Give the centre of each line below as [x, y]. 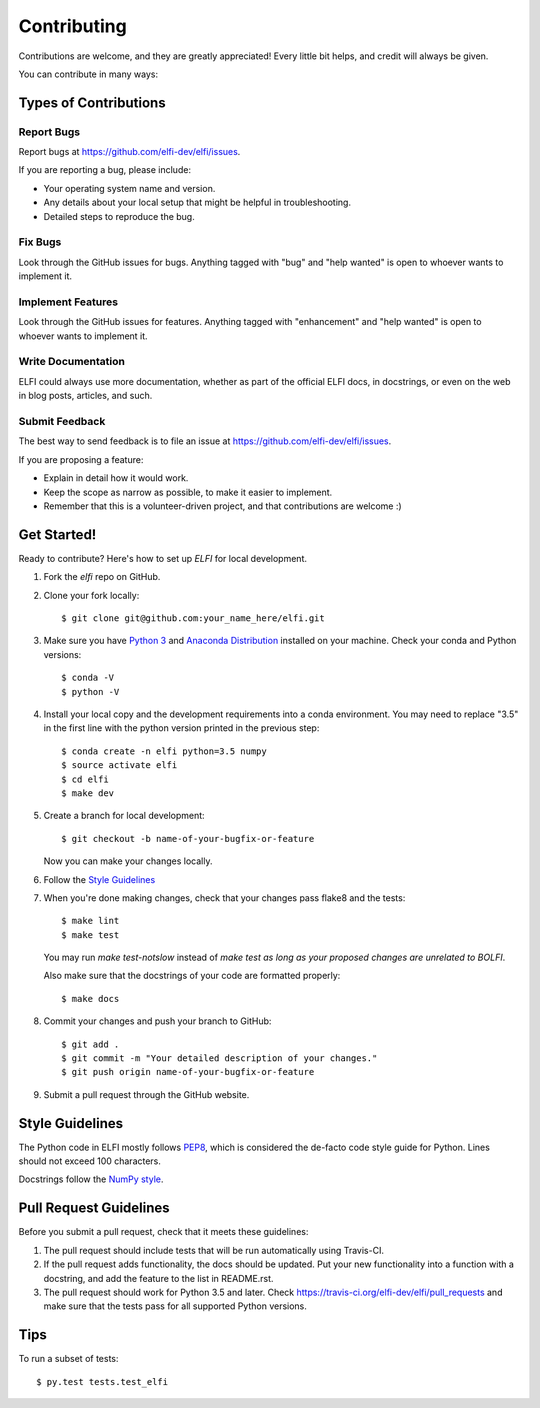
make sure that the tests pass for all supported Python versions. [175, 1306]
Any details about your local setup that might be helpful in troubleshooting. [197, 202]
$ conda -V [88, 678]
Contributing [72, 26]
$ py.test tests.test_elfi [102, 1381]
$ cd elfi [85, 779]
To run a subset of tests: [68, 1359]
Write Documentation [71, 362]
